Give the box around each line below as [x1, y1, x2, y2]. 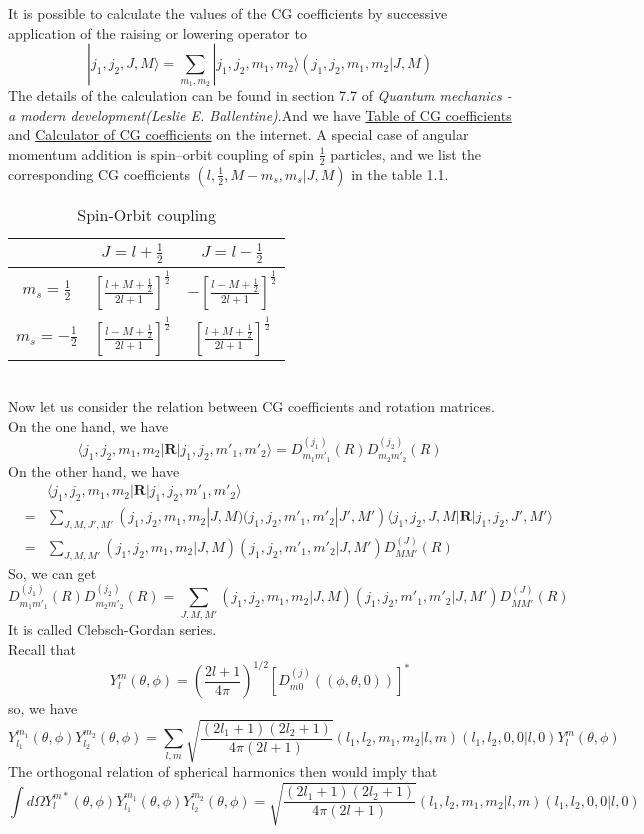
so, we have [8, 698, 78, 719]
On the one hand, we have [8, 415, 169, 436]
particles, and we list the [330, 143, 481, 164]
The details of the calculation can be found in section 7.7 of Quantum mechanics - [8, 85, 512, 106]
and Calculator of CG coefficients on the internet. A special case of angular [8, 124, 469, 145]
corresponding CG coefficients [8, 163, 190, 184]
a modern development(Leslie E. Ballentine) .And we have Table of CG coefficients [8, 104, 512, 125]
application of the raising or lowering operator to [8, 22, 307, 43]
